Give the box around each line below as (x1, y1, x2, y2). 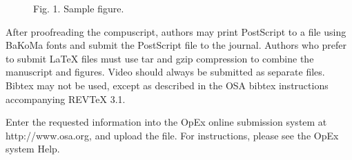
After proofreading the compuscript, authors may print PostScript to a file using (6, 24, 346, 38)
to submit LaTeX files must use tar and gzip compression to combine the (6, 51, 314, 65)
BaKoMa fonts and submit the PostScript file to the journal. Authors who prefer (6, 38, 347, 52)
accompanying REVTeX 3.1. (6, 91, 126, 106)
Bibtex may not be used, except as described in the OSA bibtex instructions (6, 78, 329, 92)
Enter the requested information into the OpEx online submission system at (6, 115, 327, 129)
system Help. (6, 141, 60, 156)
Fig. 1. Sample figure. (33, 1, 124, 15)
